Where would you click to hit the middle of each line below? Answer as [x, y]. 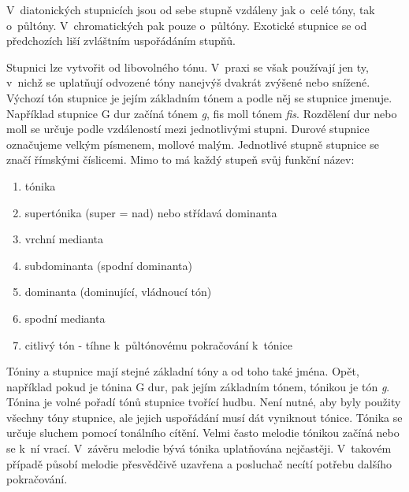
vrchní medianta [64, 239]
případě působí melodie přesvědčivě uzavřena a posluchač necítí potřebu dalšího [199, 463]
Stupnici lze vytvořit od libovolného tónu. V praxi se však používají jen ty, [188, 67]
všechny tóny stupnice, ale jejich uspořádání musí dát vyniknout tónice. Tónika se [204, 417]
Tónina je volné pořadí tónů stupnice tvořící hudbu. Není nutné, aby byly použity [204, 402]
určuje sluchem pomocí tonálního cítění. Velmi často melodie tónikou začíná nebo [203, 433]
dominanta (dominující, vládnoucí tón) [118, 292]
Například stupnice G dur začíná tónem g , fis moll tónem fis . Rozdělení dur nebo [202, 113]
